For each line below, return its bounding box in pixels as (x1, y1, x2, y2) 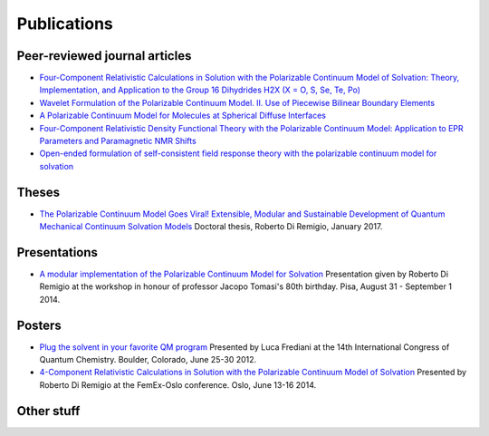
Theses (16, 184, 61, 199)
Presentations (16, 245, 99, 260)
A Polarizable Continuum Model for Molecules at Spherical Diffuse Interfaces (39, 110, 326, 121)
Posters (16, 317, 62, 333)
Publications (16, 14, 113, 34)
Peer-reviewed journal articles (16, 48, 192, 63)
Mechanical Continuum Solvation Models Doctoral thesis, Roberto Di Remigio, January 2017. (39, 221, 383, 232)
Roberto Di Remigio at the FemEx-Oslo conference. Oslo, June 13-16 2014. (39, 379, 317, 390)
